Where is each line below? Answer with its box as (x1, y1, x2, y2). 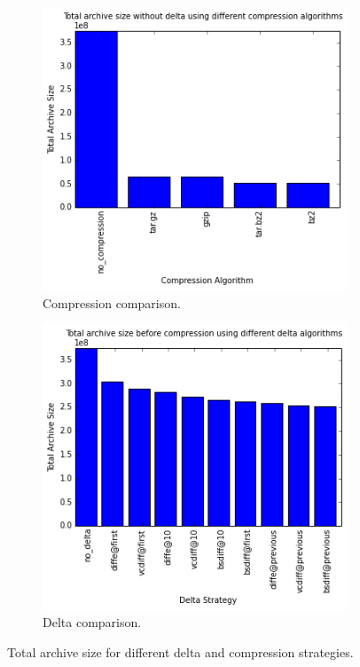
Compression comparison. (43, 293, 181, 312)
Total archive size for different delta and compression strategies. (7, 643, 354, 661)
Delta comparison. (43, 613, 142, 631)
